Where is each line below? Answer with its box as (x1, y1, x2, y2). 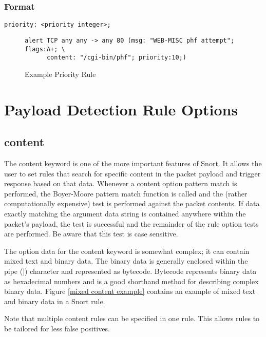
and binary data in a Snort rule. (4, 295, 105, 306)
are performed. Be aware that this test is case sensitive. (4, 228, 178, 239)
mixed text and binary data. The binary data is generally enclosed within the (4, 255, 248, 266)
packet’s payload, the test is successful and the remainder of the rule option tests (4, 218, 259, 229)
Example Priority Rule (25, 68, 96, 79)
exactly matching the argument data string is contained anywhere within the (4, 208, 246, 219)
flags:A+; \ (25, 45, 65, 53)
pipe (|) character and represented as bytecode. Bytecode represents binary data (4, 265, 257, 276)
